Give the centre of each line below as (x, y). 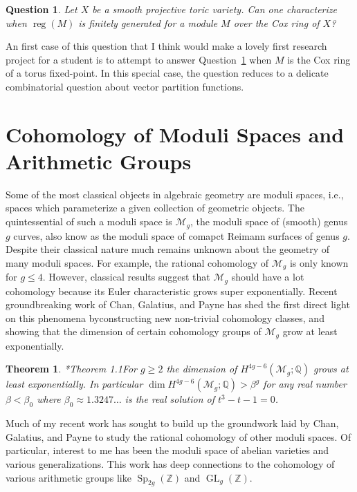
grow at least (310, 331)
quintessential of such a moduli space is (89, 221)
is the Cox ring (319, 59)
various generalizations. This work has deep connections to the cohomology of (170, 464)
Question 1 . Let (42, 9)
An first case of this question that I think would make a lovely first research (166, 46)
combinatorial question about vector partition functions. (125, 86)
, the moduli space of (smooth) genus (269, 221)
